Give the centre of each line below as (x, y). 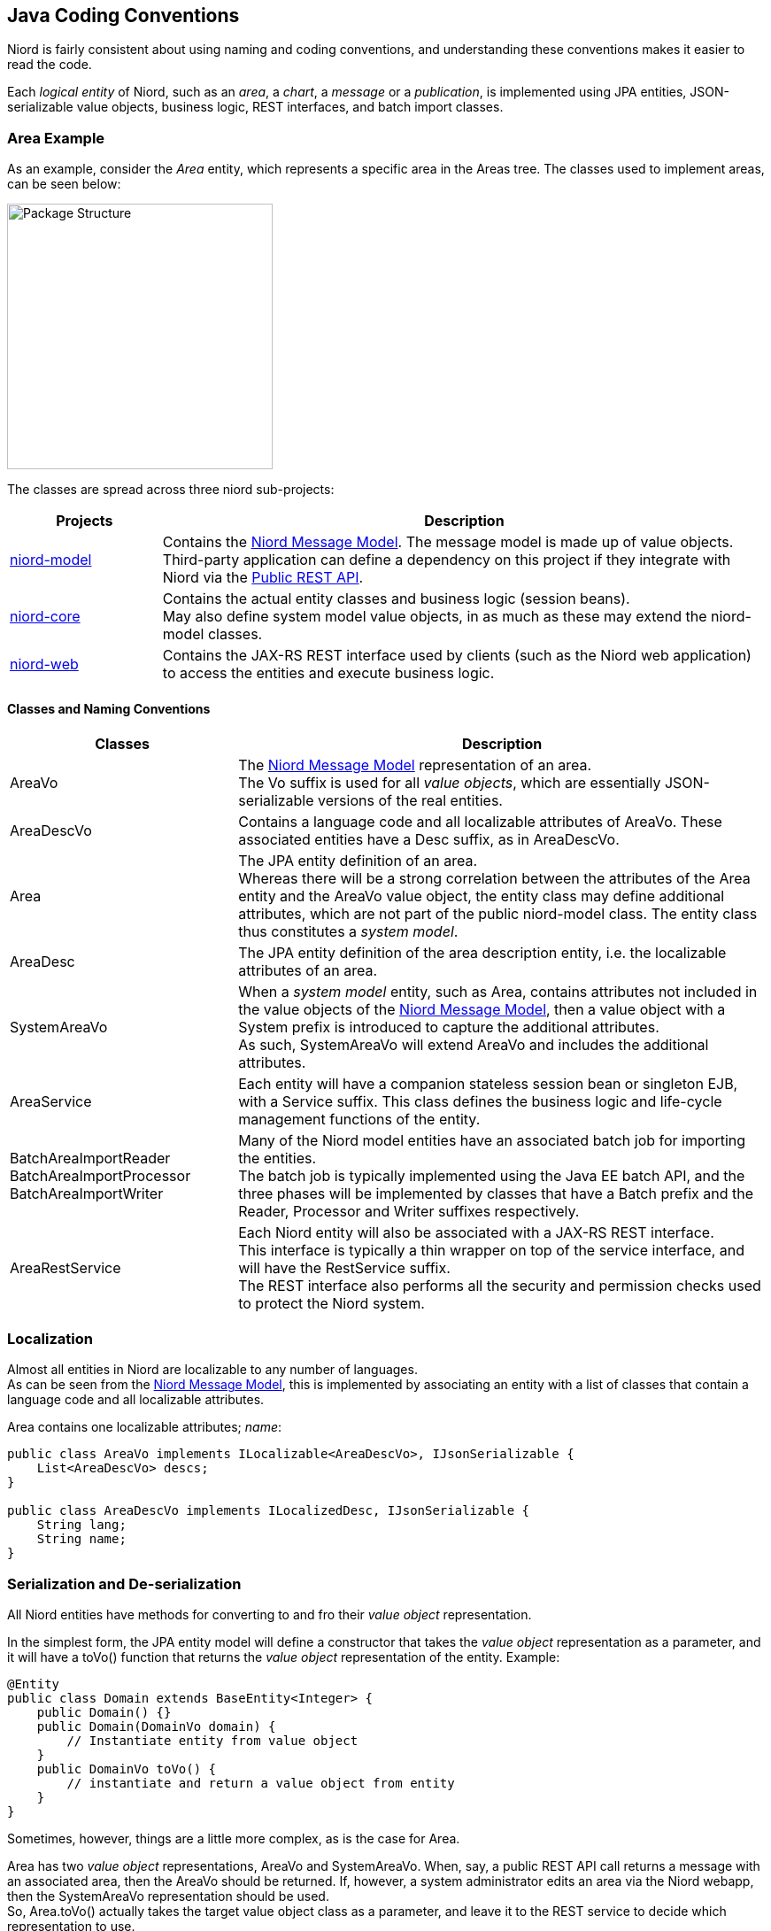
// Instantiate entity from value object (212, 1740)
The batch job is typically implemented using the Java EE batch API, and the (492, 1176)
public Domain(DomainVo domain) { (156, 1726)
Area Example (56, 138)
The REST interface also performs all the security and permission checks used (500, 1286)
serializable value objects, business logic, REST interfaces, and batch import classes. (255, 107)
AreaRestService (66, 1268)
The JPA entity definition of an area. (358, 861)
